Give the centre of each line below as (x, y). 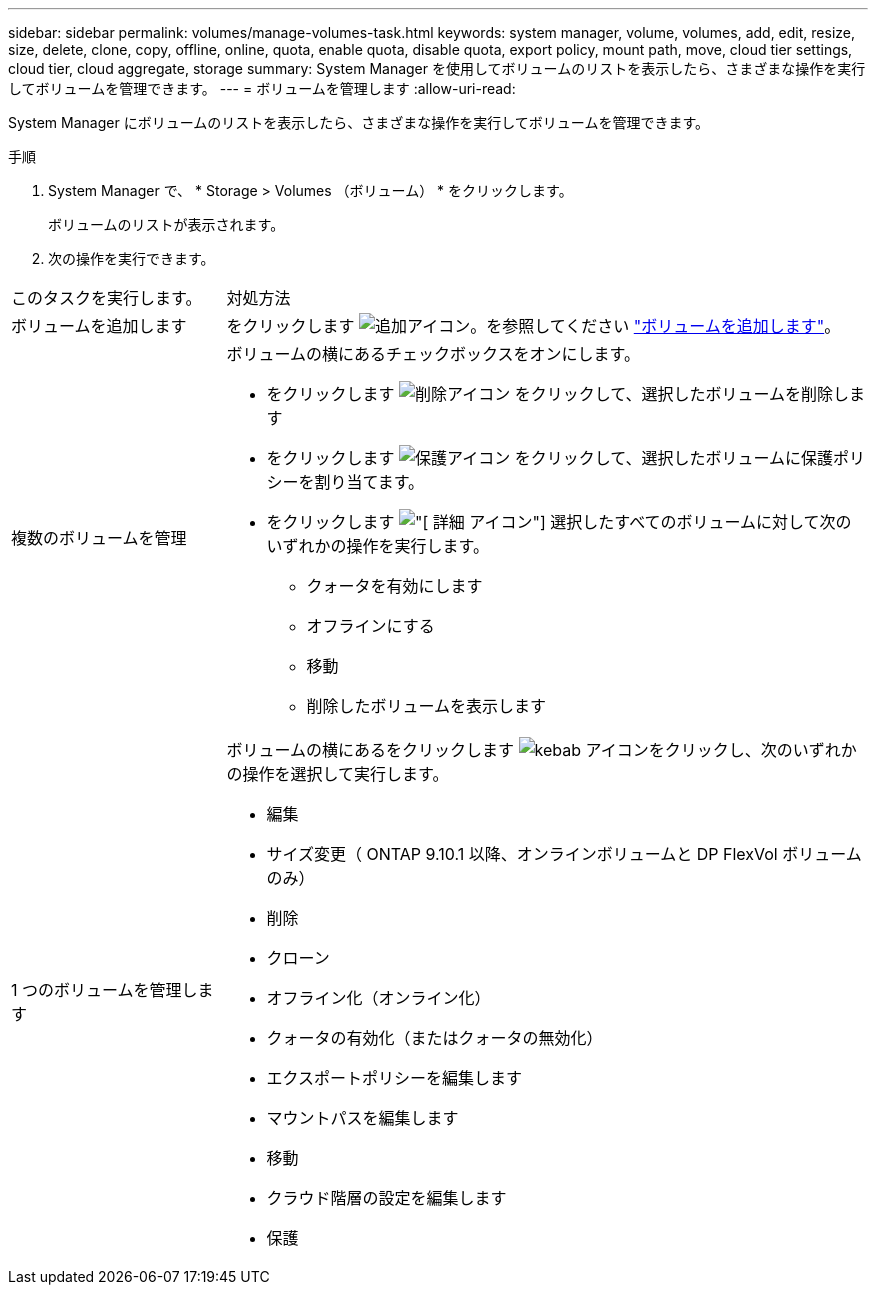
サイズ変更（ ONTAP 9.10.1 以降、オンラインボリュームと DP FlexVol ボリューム (564, 854)
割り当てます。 (369, 482)
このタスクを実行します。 (106, 298)
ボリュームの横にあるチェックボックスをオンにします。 (433, 354)
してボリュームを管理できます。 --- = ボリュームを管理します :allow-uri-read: (262, 88)
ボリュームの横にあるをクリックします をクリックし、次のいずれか (541, 750)
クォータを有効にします (394, 586)
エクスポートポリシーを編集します (394, 1078)
